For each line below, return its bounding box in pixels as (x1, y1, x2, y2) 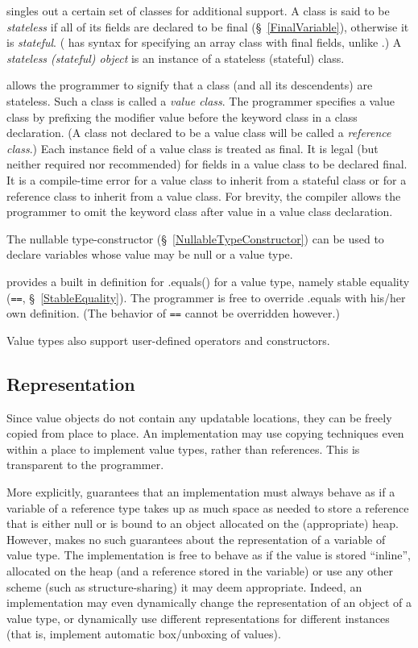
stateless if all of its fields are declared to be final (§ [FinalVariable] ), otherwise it (6, 18, 409, 35)
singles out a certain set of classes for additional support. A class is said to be (6, 2, 390, 19)
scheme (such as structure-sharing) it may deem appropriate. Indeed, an (6, 578, 362, 595)
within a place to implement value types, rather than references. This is (6, 440, 360, 457)
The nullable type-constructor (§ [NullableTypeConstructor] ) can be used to (6, 230, 384, 247)
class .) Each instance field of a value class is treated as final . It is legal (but (6, 139, 379, 156)
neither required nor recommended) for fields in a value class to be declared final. (6, 156, 408, 172)
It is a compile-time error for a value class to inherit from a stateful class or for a (6, 171, 407, 188)
